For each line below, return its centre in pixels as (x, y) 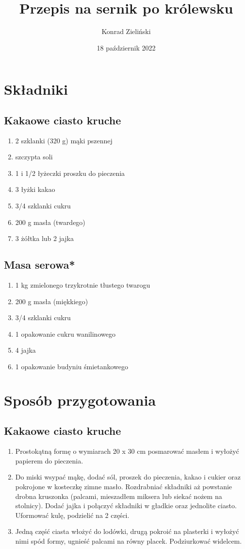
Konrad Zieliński (126, 31)
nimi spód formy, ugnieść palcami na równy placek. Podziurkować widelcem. (129, 540)
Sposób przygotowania (80, 400)
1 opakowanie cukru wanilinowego (65, 334)
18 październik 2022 (126, 47)
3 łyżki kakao (35, 189)
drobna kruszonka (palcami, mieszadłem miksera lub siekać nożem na (119, 496)
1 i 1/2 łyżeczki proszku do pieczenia (70, 173)
